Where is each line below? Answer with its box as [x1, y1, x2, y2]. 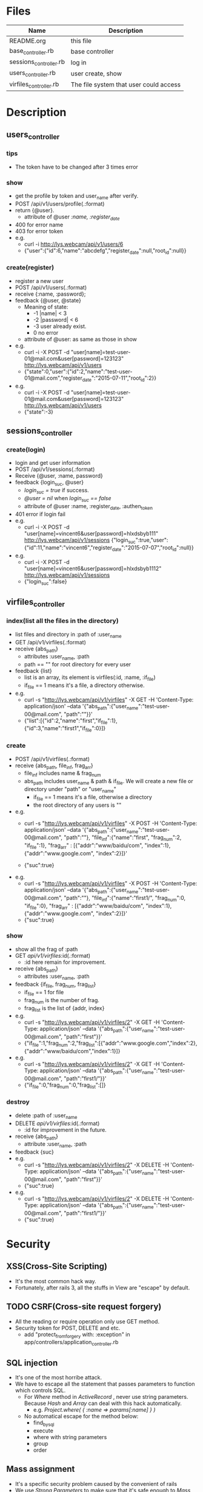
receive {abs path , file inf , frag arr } [15, 762, 94, 770]
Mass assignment [6, 1464, 75, 1474]
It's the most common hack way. [15, 1277, 97, 1285]
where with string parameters [33, 1433, 107, 1440]
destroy [6, 1098, 30, 1106]
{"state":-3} [24, 408, 53, 415]
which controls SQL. [15, 1387, 66, 1394]
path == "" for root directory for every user [24, 661, 131, 668]
